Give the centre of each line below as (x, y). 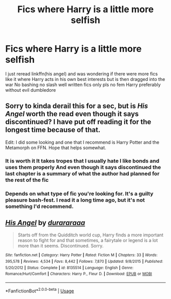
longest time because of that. (53, 130)
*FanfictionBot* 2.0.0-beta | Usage (40, 290)
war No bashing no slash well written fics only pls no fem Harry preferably (83, 85)
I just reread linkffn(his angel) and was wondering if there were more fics (81, 74)
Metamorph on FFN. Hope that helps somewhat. (56, 147)
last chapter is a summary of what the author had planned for (82, 173)
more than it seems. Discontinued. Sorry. (61, 246)
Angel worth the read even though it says (72, 114)
